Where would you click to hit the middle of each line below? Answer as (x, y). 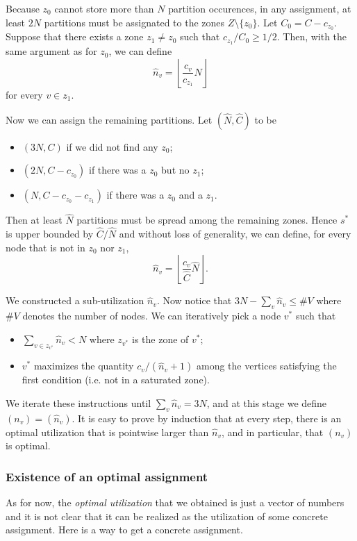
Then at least (34, 220)
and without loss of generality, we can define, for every (235, 234)
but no (175, 170)
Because (23, 8)
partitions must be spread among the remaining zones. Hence (207, 220)
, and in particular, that (272, 432)
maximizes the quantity (84, 366)
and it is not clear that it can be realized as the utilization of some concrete (167, 516)
